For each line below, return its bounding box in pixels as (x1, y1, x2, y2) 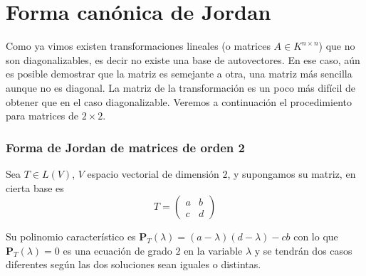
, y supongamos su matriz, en (227, 166, 356, 181)
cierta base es (6, 180, 64, 195)
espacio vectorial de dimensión (87, 166, 219, 181)
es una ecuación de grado (63, 243, 172, 258)
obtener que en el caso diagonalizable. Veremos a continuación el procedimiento (6, 94, 352, 109)
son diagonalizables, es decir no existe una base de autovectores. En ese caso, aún (6, 52, 360, 67)
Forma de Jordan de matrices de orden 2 (6, 138, 245, 156)
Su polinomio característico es (6, 229, 136, 244)
